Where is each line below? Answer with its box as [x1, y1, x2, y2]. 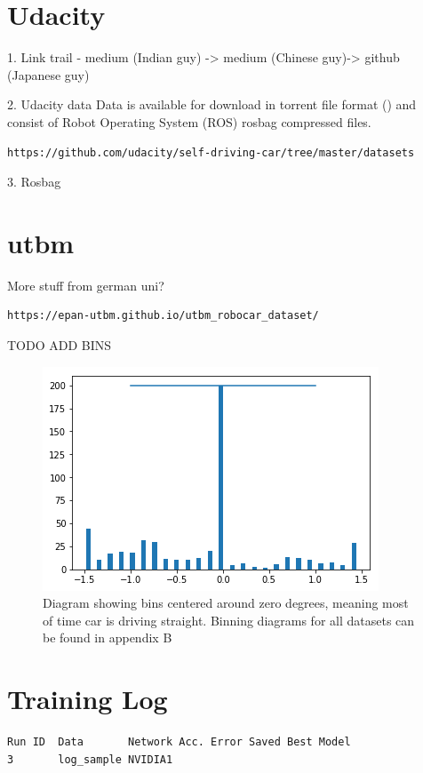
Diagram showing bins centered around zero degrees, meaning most [43, 594, 409, 612]
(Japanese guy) [7, 65, 90, 84]
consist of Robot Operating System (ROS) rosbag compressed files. [7, 112, 371, 131]
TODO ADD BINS [7, 336, 112, 354]
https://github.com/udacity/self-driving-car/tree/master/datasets [7, 146, 415, 159]
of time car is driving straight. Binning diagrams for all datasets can [43, 610, 415, 629]
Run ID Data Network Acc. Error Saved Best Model [7, 736, 351, 749]
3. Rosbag [7, 172, 61, 191]
